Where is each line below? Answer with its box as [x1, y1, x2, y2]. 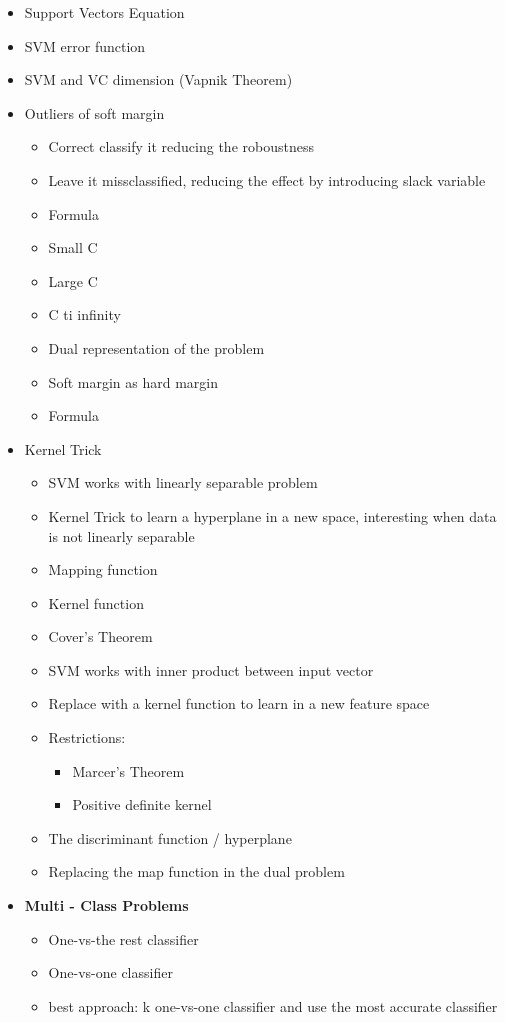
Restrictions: [48, 727, 126, 748]
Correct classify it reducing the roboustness [48, 136, 314, 157]
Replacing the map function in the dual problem [48, 861, 345, 882]
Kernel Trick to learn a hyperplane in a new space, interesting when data [48, 505, 497, 526]
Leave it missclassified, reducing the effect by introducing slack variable [48, 169, 486, 190]
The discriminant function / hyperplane [48, 827, 292, 848]
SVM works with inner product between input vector [48, 659, 374, 680]
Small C [48, 237, 98, 258]
